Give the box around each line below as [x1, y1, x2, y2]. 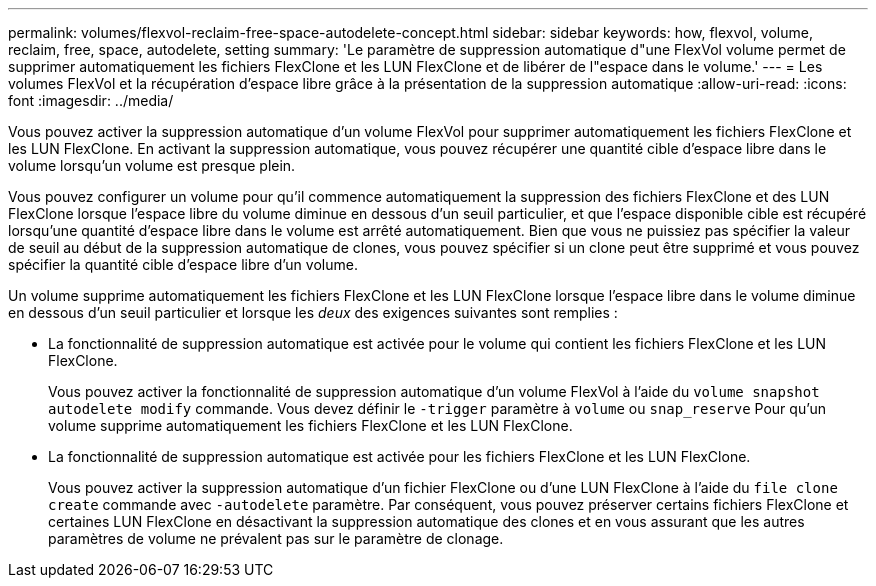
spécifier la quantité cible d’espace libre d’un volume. [8, 256, 358, 273]
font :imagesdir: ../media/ [8, 92, 174, 109]
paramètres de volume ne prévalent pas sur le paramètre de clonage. [48, 530, 504, 547]
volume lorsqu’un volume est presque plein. [8, 157, 296, 174]
